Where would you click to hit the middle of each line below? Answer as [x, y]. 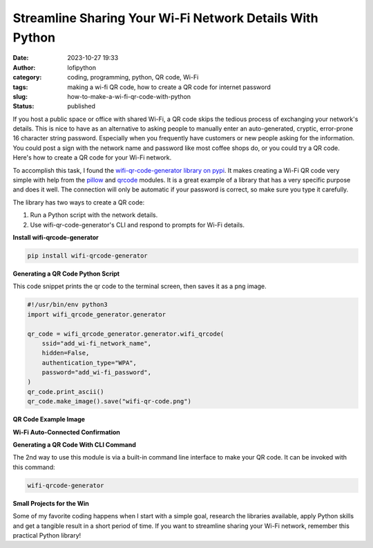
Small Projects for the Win [51, 503]
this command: [34, 467]
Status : [23, 106]
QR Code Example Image [49, 419]
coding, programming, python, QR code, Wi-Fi [133, 77]
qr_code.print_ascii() [66, 391]
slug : [20, 96]
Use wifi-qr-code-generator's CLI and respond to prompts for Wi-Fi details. [137, 225]
